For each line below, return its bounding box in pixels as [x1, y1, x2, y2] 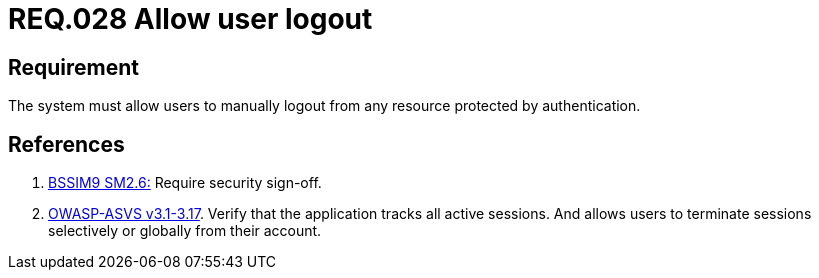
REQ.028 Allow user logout [8, 2, 373, 36]
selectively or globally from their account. [48, 222, 322, 240]
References [8, 131, 125, 157]
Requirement [8, 54, 140, 80]
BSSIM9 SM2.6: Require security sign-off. [48, 174, 322, 192]
